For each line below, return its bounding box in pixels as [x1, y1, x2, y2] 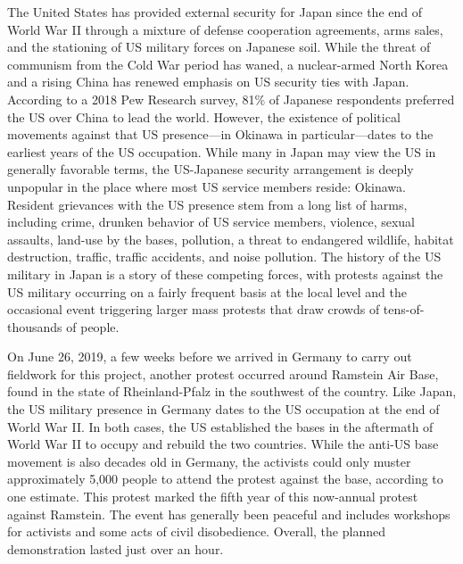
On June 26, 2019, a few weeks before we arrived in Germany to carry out [7, 347, 412, 366]
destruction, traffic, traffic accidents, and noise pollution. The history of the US [7, 247, 442, 266]
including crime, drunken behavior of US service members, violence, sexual [7, 212, 415, 231]
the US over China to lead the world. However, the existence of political [7, 107, 401, 126]
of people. [66, 317, 120, 336]
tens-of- [383, 300, 425, 319]
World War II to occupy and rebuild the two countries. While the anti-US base [7, 435, 439, 453]
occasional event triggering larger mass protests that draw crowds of [7, 300, 380, 319]
